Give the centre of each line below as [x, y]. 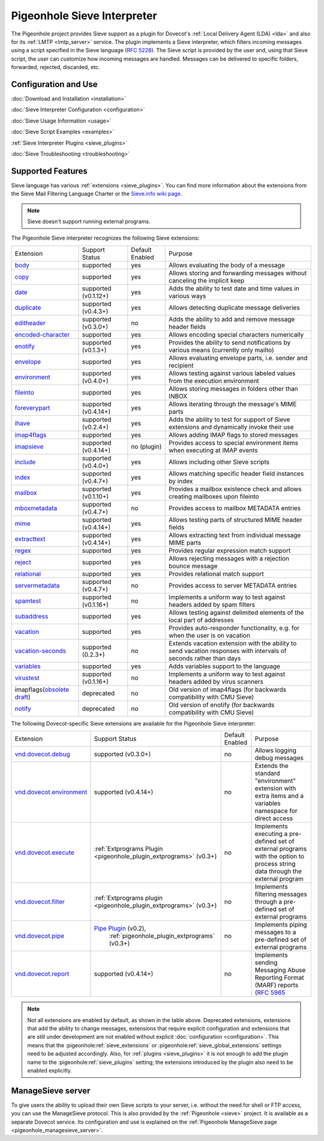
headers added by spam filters [212, 604]
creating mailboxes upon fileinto [214, 496]
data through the [278, 871]
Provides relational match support [216, 574]
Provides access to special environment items [233, 443]
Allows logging [276, 750]
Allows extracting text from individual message [235, 535]
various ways [187, 296]
